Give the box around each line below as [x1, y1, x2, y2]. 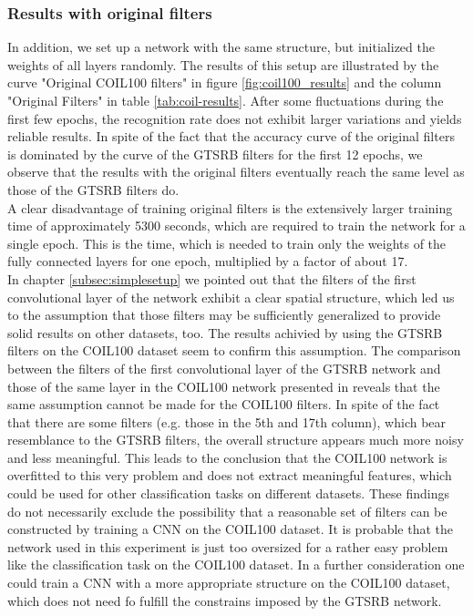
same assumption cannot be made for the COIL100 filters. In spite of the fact [7, 395, 440, 414]
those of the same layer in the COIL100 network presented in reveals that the [7, 376, 440, 395]
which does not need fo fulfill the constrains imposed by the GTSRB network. [7, 590, 442, 610]
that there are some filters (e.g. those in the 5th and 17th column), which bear [7, 412, 447, 431]
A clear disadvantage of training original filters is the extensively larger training [7, 198, 453, 217]
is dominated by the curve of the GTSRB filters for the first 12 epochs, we [7, 144, 423, 163]
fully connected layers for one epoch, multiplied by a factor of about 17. [7, 252, 408, 271]
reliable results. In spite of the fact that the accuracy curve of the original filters [7, 127, 455, 146]
